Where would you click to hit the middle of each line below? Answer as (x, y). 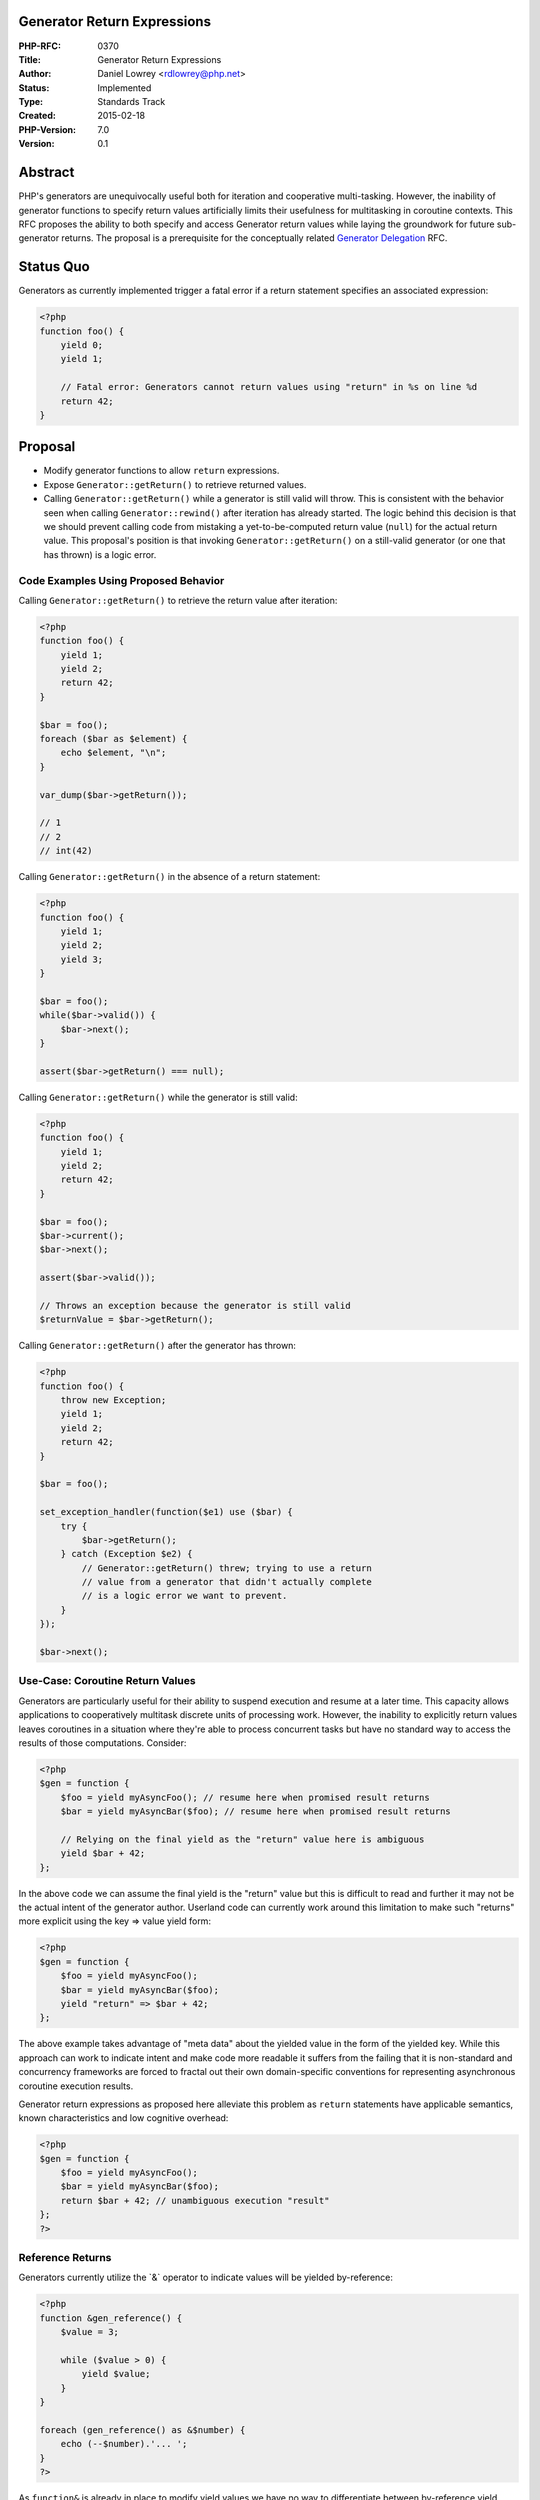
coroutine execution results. (76, 2086)
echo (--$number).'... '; (124, 2444)
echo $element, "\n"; (113, 753)
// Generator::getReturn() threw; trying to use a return (226, 1568)
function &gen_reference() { (111, 2318)
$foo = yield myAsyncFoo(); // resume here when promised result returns (245, 1797)
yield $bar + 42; (103, 1853)
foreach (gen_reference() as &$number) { (142, 2429)
